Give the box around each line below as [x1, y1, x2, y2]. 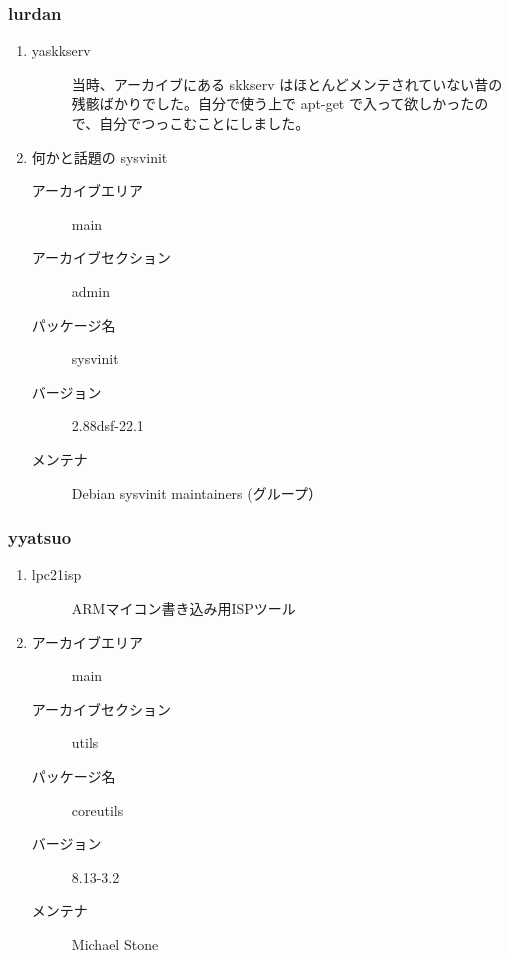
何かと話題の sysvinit [31, 146, 168, 167]
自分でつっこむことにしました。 [99, 113, 310, 133]
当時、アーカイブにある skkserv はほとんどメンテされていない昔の [71, 73, 503, 94]
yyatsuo [8, 525, 72, 550]
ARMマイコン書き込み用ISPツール [71, 597, 296, 618]
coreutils [71, 799, 124, 820]
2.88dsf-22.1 [71, 415, 144, 436]
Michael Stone [71, 933, 159, 954]
